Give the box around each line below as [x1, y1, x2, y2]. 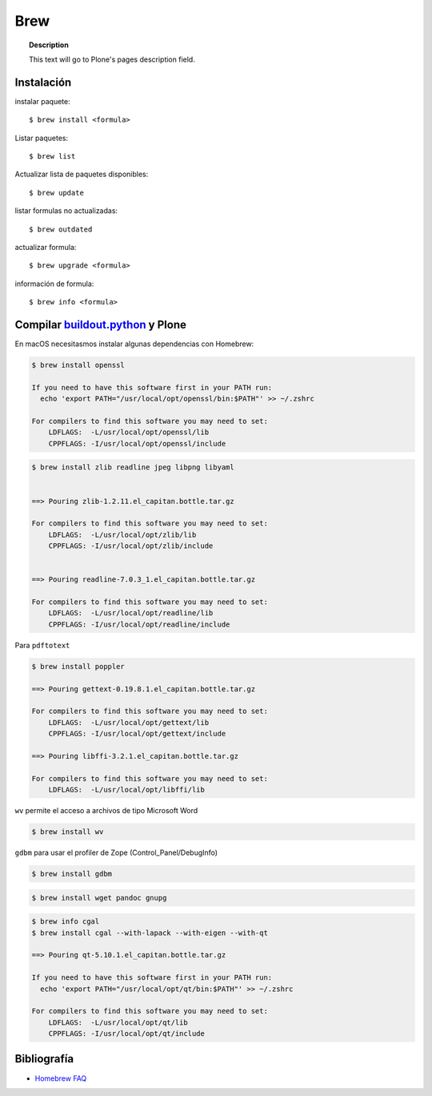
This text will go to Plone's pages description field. [29, 54, 195, 64]
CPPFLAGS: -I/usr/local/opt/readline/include [48, 619, 230, 629]
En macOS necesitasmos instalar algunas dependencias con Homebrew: [14, 339, 254, 349]
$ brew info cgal [31, 917, 100, 926]
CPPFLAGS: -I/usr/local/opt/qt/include [48, 1030, 206, 1038]
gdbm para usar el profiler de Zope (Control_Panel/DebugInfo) [14, 848, 218, 857]
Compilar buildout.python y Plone [14, 317, 187, 332]
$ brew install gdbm [31, 869, 112, 879]
